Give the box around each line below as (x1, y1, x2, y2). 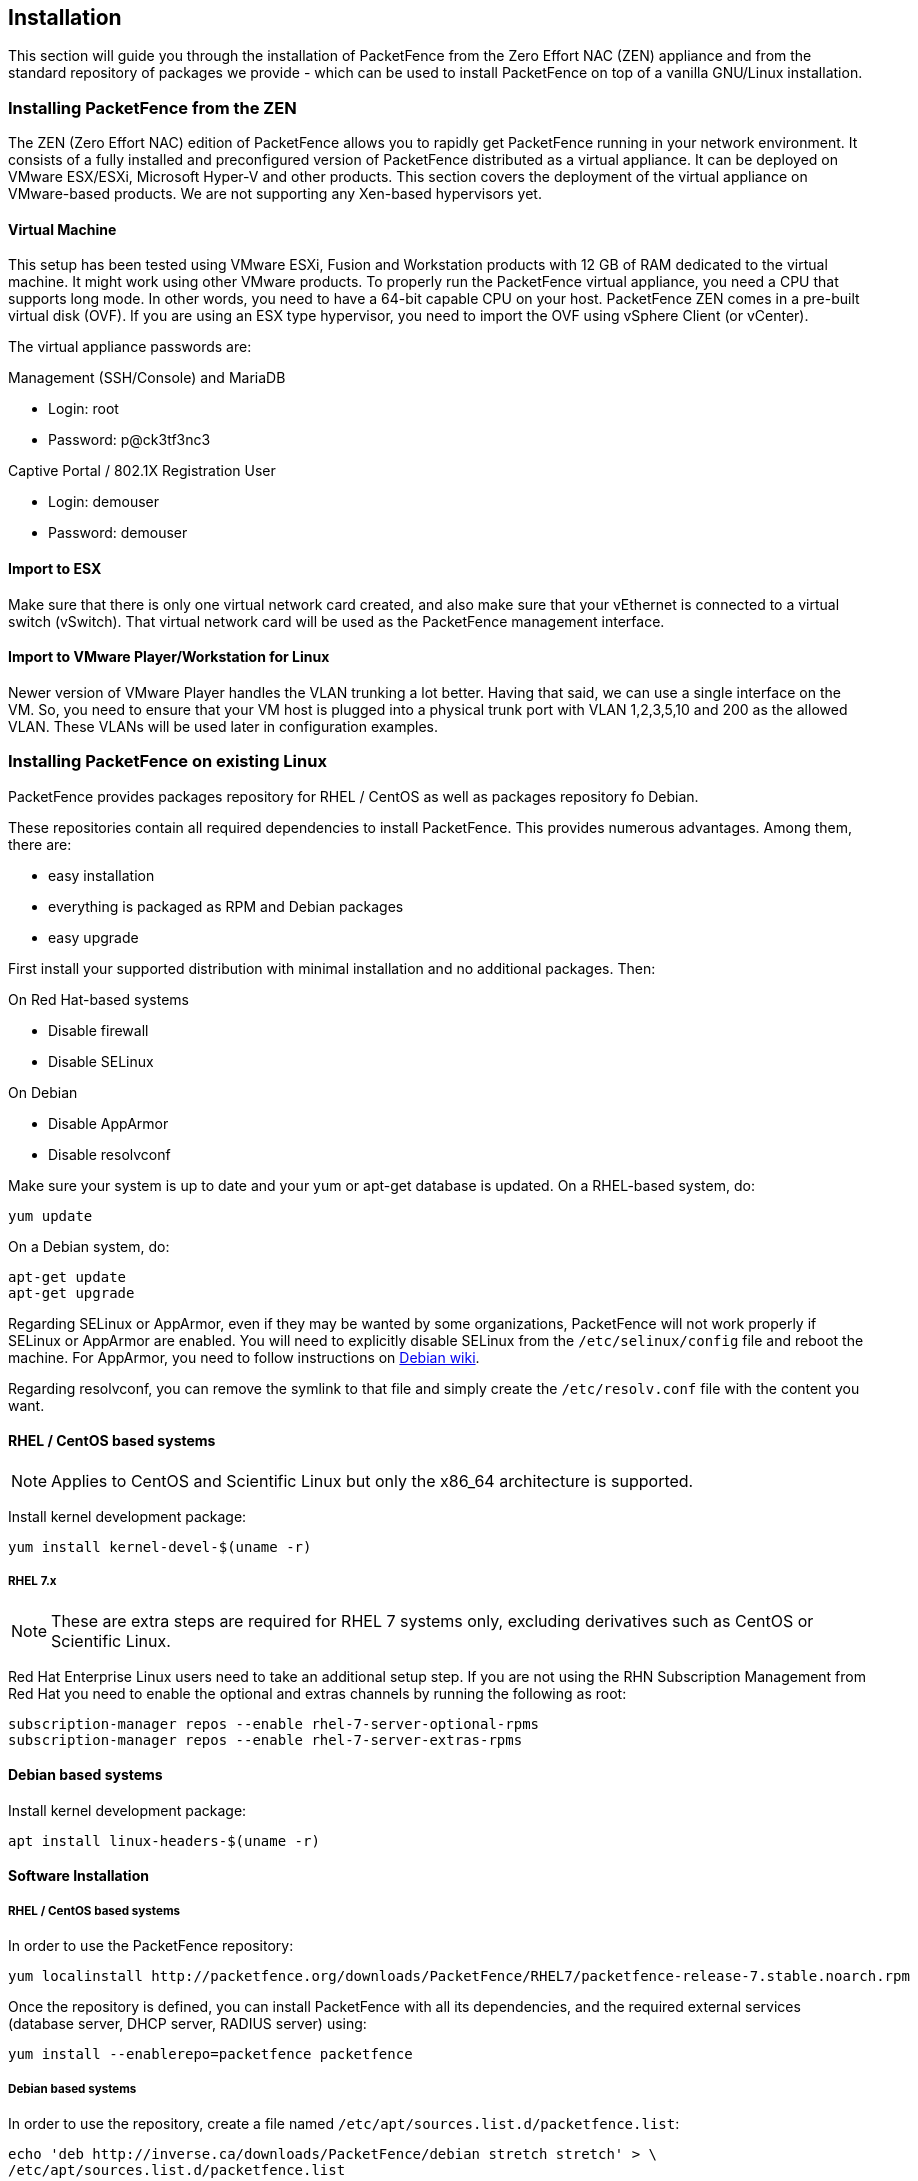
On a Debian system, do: (8, 1237, 170, 1255)
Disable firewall (48, 1021, 149, 1039)
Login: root (48, 400, 119, 418)
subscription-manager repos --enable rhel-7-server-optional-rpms (8, 1715, 540, 1732)
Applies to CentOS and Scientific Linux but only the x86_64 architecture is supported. (51, 1470, 694, 1491)
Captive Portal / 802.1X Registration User (8, 462, 276, 480)
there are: (8, 835, 72, 853)
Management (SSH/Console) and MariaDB (8, 369, 286, 387)
